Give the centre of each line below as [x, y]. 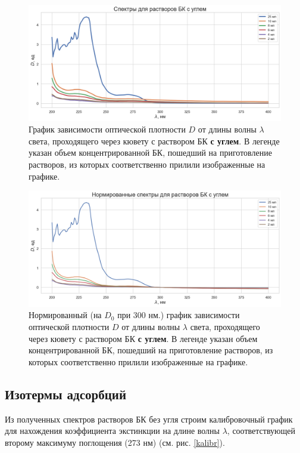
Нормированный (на [65, 315]
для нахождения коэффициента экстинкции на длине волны [112, 431]
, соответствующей [261, 431]
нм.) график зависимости [194, 315]
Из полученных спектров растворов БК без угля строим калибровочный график [149, 419]
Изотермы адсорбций [66, 394]
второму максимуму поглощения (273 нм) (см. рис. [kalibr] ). [115, 442]
